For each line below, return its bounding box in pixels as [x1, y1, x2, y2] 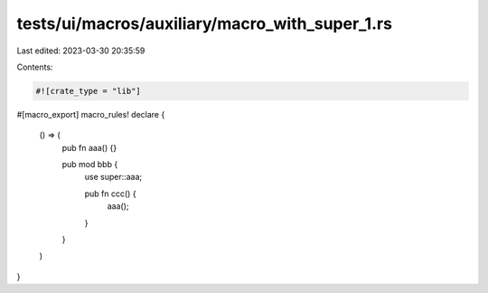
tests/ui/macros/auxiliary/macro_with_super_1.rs [16, 14, 393, 33]
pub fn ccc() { [84, 188, 136, 199]
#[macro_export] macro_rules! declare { [16, 109, 165, 119]
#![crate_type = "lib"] [35, 86, 142, 96]
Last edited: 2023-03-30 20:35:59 [16, 45, 145, 56]
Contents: [16, 61, 53, 72]
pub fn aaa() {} [61, 142, 117, 153]
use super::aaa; [84, 172, 143, 183]
